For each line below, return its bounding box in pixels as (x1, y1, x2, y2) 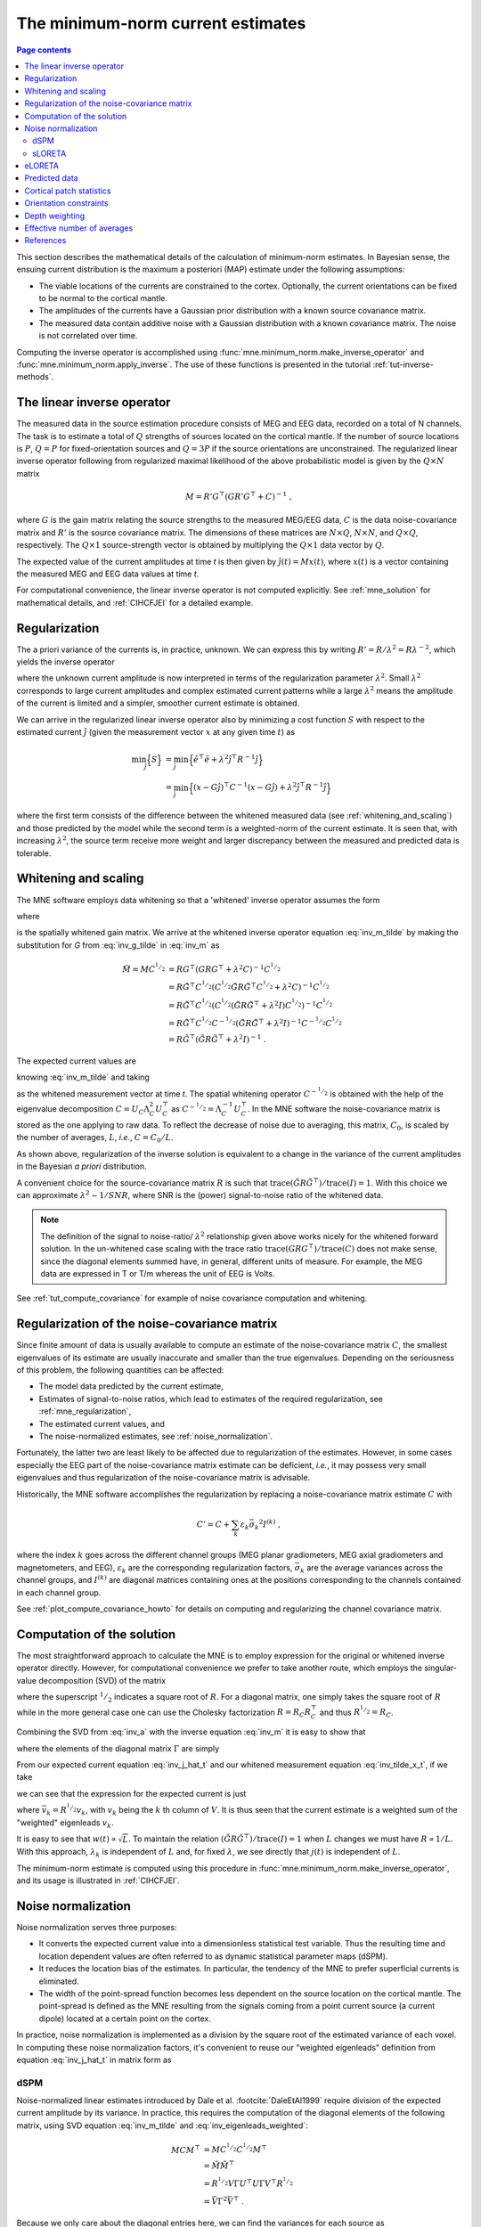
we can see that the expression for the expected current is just (16, 1788, 247, 1799)
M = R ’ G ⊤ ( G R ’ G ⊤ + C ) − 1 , (185, 490, 292, 502)
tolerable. (16, 847, 52, 859)
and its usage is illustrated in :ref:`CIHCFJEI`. (16, 1875, 180, 1886)
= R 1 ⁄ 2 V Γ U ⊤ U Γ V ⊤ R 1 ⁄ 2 (203, 2176, 294, 2189)
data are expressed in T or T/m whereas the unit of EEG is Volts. (40, 1268, 275, 1278)
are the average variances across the (306, 1562, 444, 1572)
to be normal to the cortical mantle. (38, 292, 168, 303)
